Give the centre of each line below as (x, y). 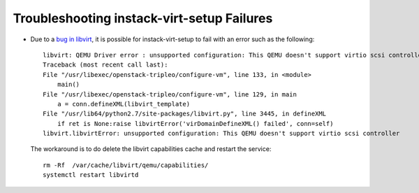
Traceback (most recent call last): (105, 65)
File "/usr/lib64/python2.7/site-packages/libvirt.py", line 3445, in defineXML (185, 114)
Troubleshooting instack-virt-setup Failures (143, 18)
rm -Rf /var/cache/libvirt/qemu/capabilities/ (126, 165)
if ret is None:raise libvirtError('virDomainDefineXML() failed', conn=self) (195, 123)
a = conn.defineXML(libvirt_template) (124, 104)
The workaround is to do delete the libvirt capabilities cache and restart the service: (151, 149)
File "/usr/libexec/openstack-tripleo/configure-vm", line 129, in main (170, 94)
